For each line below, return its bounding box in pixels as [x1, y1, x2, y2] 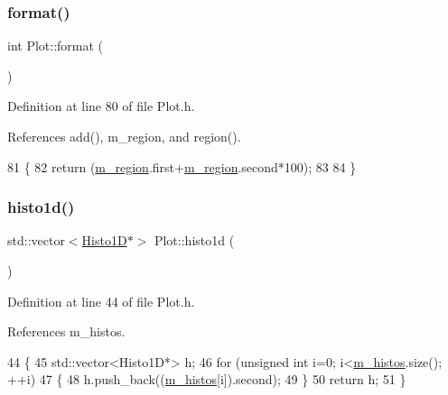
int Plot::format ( [7, 36, 104, 55]
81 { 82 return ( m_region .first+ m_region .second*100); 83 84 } [7, 157, 357, 176]
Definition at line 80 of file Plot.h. [7, 96, 195, 115]
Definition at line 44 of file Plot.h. [7, 291, 195, 310]
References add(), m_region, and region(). [7, 127, 241, 145]
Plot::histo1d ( [154, 231, 235, 250]
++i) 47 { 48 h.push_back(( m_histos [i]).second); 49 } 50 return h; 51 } [7, 370, 406, 389]
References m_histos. [7, 322, 126, 341]
